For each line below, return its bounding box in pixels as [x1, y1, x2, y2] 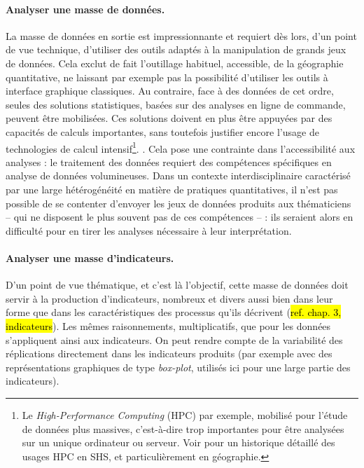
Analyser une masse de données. [6, 1, 165, 16]
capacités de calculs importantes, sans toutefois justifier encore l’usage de [6, 124, 319, 139]
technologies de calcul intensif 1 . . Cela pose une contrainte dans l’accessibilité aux [6, 139, 356, 156]
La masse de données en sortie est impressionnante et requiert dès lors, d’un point [6, 28, 357, 43]
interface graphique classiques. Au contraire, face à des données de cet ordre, [6, 83, 334, 98]
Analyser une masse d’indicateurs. [6, 250, 174, 265]
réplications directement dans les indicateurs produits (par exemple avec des [6, 346, 332, 361]
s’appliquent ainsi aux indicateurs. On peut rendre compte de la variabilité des [6, 332, 343, 347]
